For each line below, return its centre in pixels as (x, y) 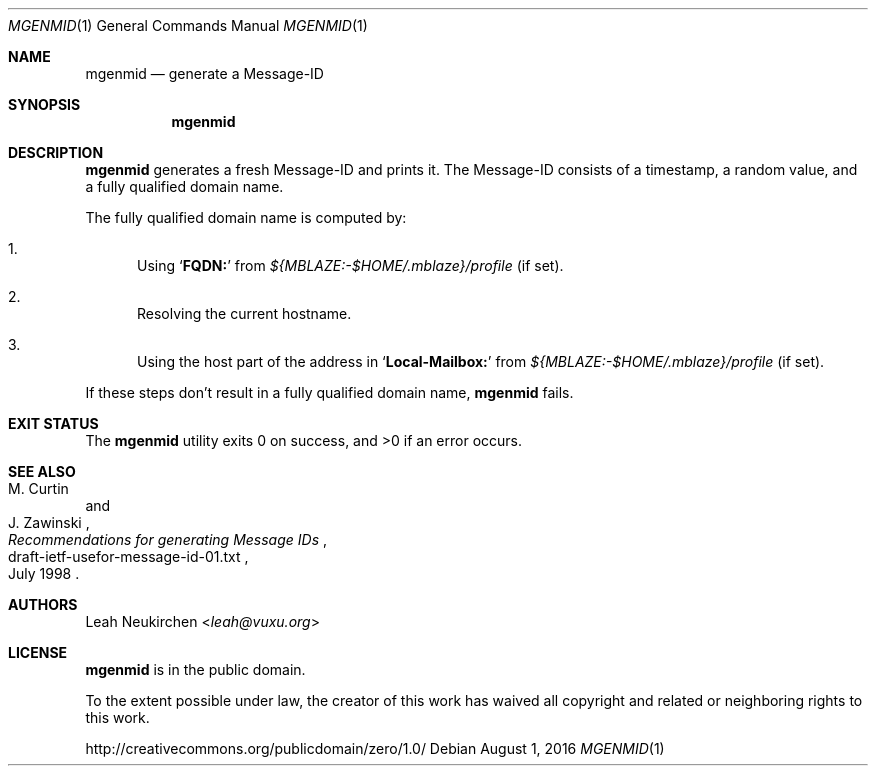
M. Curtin (38, 488)
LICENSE (38, 652)
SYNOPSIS (44, 104)
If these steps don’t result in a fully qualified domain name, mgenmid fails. (329, 392)
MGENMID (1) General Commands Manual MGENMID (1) (188, 25)
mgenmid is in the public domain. (195, 669)
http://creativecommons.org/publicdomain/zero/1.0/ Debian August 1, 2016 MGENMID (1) (375, 748)
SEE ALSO (42, 471)
